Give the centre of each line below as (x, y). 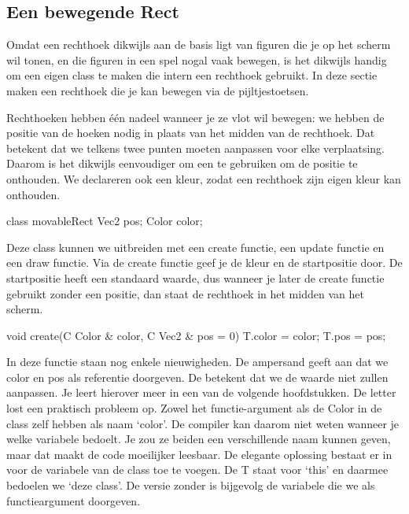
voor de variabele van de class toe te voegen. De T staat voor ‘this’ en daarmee (197, 470)
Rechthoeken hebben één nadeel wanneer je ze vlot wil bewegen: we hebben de (195, 117)
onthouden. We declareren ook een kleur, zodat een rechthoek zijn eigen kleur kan (204, 178)
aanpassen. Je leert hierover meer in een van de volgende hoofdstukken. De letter (201, 392)
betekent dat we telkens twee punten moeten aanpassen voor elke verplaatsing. (195, 148)
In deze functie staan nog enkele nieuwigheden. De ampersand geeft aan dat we (197, 362)
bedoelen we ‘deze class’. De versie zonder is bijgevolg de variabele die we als (191, 485)
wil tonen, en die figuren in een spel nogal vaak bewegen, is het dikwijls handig (197, 59)
